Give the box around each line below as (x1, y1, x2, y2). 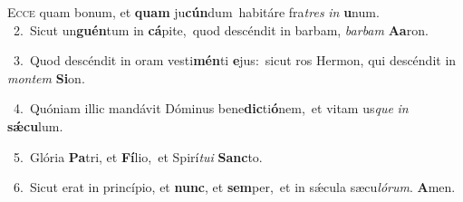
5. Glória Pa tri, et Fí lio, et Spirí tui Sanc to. (13, 147, 263, 166)
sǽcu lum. (7, 116, 63, 135)
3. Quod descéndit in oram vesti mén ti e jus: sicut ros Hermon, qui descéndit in (13, 51, 457, 70)
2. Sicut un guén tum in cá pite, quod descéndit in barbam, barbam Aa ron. (13, 20, 429, 39)
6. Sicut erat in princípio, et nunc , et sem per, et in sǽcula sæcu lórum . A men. (13, 178, 456, 197)
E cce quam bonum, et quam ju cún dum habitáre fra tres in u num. (7, 3, 380, 21)
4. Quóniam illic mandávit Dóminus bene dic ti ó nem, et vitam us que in (13, 99, 409, 118)
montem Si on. (7, 68, 85, 87)
